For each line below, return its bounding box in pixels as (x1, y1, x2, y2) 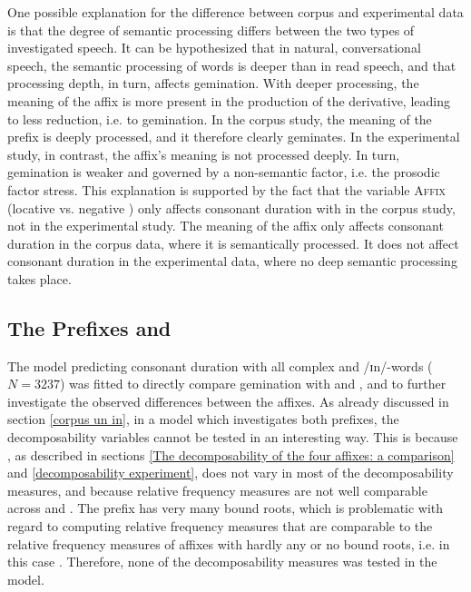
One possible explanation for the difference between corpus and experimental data (7, 3, 464, 21)
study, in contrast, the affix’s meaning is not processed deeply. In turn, (7, 144, 400, 163)
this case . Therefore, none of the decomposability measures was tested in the (7, 552, 437, 571)
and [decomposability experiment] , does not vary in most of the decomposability (7, 463, 454, 482)
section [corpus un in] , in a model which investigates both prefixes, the (7, 409, 399, 429)
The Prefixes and (7, 313, 172, 341)
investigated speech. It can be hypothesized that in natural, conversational (7, 38, 421, 57)
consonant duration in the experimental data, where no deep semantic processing (7, 252, 457, 271)
